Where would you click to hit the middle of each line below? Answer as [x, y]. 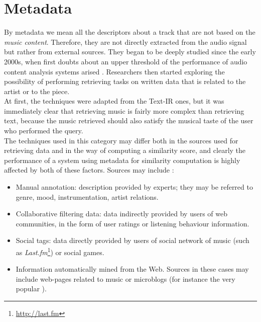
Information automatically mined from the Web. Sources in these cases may [132, 269]
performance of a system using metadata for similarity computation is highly [122, 160]
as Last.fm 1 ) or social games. [60, 251]
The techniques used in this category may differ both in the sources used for [121, 140]
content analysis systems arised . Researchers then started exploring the [114, 71]
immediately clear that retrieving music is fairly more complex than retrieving [124, 110]
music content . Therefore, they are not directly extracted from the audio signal [125, 42]
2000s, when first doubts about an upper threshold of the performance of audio [126, 61]
